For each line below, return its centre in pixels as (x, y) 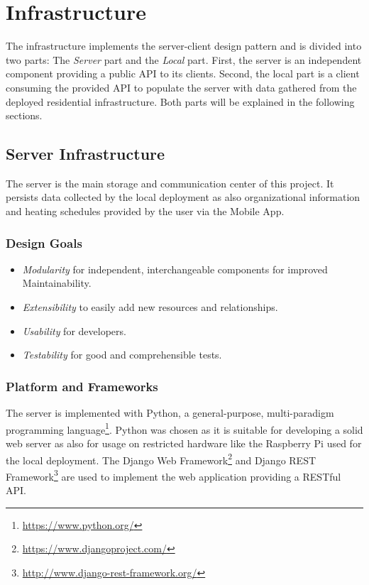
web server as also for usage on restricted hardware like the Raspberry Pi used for (184, 443)
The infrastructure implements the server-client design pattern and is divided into (184, 46)
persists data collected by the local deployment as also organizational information (183, 197)
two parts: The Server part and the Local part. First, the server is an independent (184, 59)
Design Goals (44, 242)
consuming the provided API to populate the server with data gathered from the (181, 87)
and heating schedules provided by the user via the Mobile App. (145, 211)
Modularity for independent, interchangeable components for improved (175, 269)
